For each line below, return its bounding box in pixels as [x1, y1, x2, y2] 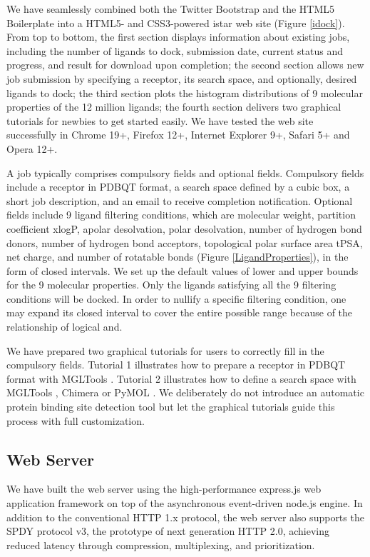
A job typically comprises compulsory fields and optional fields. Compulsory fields [6, 165, 364, 180]
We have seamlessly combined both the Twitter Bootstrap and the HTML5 [6, 1, 335, 16]
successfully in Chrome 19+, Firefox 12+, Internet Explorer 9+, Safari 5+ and [6, 127, 350, 142]
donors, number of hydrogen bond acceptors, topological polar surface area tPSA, [6, 235, 363, 250]
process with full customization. [6, 413, 145, 428]
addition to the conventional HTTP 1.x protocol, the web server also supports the [6, 509, 364, 524]
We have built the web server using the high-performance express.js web [6, 481, 322, 496]
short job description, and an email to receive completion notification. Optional [6, 193, 353, 208]
